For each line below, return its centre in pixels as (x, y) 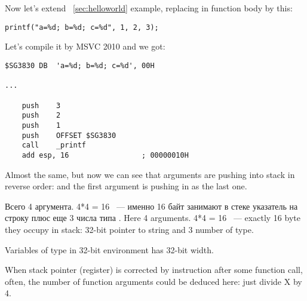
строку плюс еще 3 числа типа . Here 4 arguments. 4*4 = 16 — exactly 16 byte (153, 218)
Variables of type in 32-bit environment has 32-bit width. (109, 249)
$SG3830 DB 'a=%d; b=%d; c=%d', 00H (80, 66)
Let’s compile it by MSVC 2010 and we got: (85, 46)
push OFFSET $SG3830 (69, 135)
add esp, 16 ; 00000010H (105, 155)
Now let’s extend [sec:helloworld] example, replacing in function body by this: (149, 8)
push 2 (41, 116)
